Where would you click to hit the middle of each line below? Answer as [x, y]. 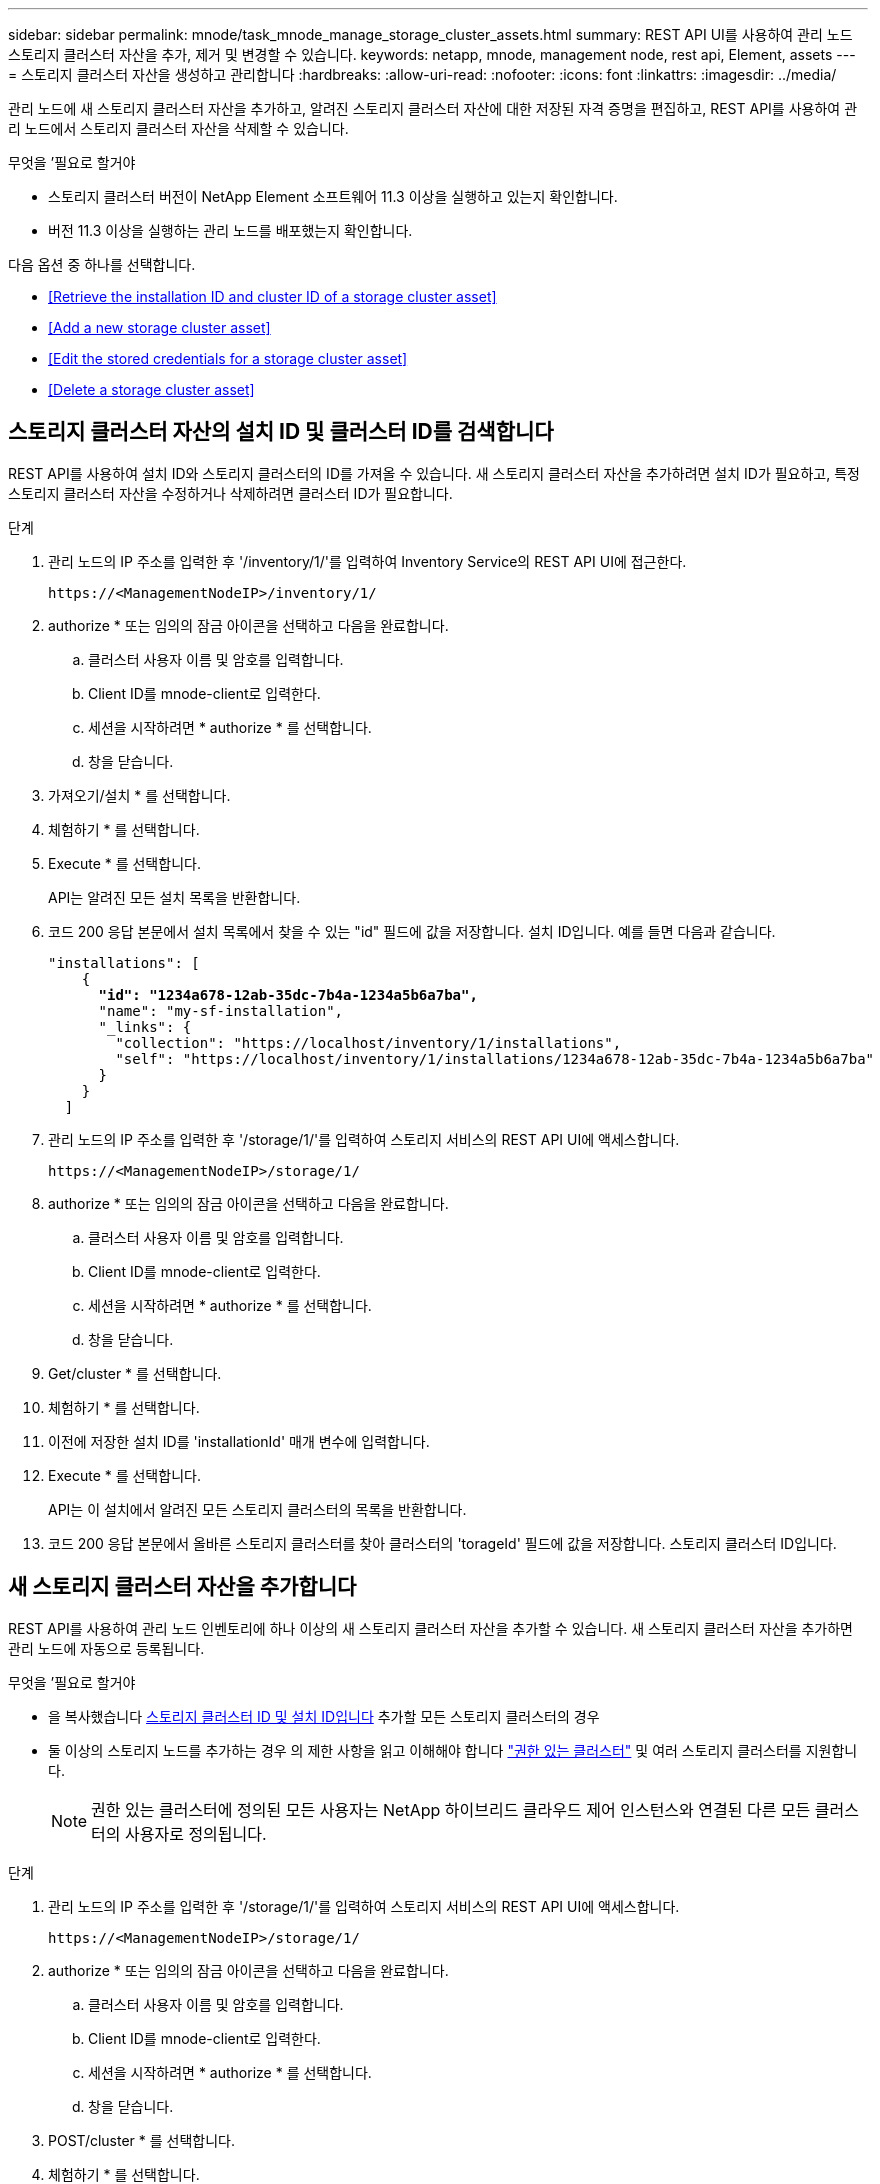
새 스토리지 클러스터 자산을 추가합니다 [182, 1587]
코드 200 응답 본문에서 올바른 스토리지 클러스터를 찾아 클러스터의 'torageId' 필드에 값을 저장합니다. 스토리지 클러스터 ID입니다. [442, 1543]
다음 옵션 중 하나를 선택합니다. [102, 264]
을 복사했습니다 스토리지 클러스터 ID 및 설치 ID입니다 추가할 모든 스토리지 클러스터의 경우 [324, 1716]
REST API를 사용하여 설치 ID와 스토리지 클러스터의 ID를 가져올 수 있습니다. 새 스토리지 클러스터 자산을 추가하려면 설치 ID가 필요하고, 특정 [434, 473]
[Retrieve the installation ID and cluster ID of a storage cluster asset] [272, 296]
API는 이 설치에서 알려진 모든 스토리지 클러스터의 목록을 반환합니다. [257, 1509]
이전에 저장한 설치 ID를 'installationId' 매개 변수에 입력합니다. [239, 1441]
